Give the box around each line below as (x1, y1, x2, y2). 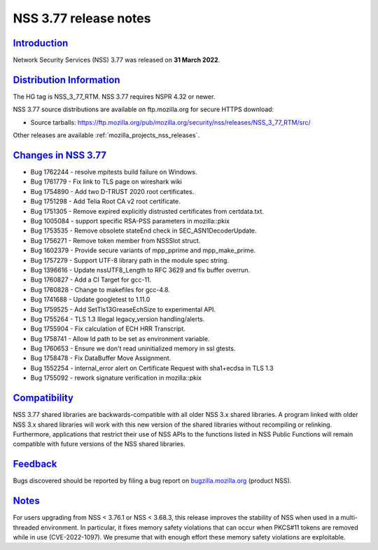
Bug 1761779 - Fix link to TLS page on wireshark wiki (30, 177, 182, 186)
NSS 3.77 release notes (13, 11, 151, 26)
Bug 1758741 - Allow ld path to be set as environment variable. (30, 334, 210, 343)
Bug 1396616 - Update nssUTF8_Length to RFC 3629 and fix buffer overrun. (30, 266, 251, 274)
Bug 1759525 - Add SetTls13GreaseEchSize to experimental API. (30, 305, 216, 313)
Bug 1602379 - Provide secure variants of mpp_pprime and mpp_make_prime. (30, 246, 255, 255)
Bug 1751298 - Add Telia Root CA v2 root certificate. (30, 197, 181, 206)
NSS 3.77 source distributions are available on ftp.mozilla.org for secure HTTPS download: (13, 105, 274, 114)
